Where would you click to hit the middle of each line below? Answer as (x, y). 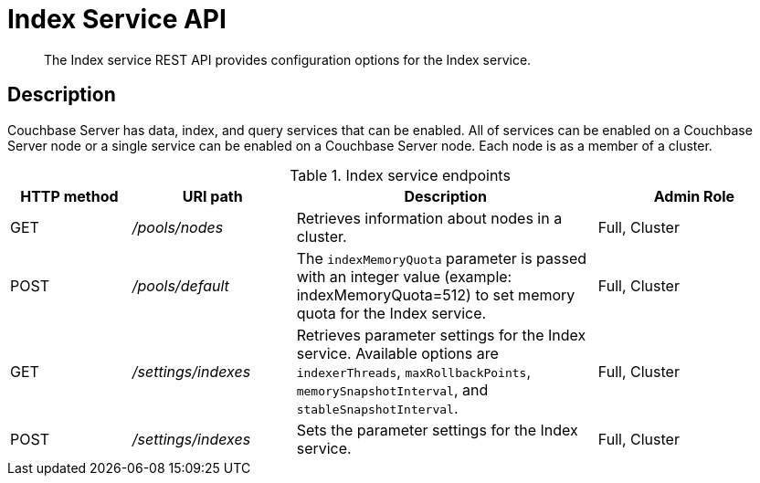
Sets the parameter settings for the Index (437, 430)
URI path (212, 196)
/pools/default (180, 285)
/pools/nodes (178, 227)
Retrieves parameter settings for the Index (441, 335)
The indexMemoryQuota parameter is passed (442, 258)
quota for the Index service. (391, 313)
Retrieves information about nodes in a (429, 218)
